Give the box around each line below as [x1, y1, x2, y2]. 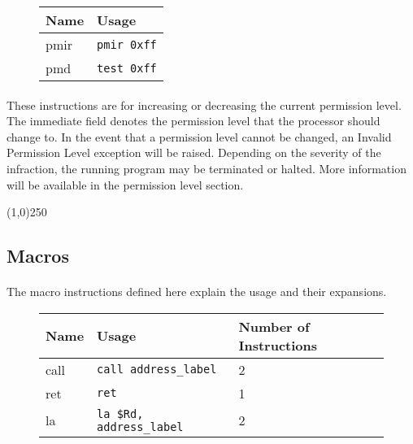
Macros [7, 243, 69, 268]
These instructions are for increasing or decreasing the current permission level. [7, 96, 402, 113]
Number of [238, 316, 310, 336]
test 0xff [97, 61, 157, 75]
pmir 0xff [97, 37, 157, 51]
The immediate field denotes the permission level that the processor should [7, 112, 380, 129]
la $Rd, [97, 407, 144, 420]
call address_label [97, 363, 217, 377]
